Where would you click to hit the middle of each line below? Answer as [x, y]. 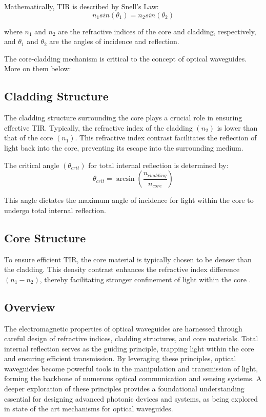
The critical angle [32, 165]
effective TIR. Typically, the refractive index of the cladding [98, 127]
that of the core [29, 138]
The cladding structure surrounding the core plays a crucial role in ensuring [123, 118]
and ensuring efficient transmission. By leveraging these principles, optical [120, 358]
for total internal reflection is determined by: [158, 165]
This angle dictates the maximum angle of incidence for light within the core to [129, 200]
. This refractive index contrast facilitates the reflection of [166, 138]
